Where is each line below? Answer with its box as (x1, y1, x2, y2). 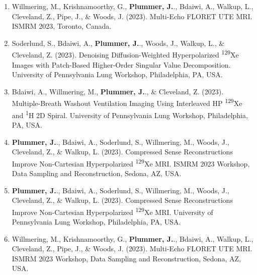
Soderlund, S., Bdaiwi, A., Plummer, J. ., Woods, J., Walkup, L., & (12, 37, 225, 48)
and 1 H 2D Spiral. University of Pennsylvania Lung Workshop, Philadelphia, (12, 108, 248, 120)
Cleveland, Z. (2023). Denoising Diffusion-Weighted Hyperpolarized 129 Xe (12, 48, 239, 60)
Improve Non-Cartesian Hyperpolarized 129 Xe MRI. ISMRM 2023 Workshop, (12, 156, 250, 169)
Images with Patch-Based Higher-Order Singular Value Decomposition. (12, 59, 231, 70)
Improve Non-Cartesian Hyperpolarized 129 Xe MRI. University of (12, 205, 213, 217)
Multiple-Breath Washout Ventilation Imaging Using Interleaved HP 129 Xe (12, 96, 242, 108)
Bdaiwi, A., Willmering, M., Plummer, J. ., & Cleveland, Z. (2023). (12, 86, 224, 96)
